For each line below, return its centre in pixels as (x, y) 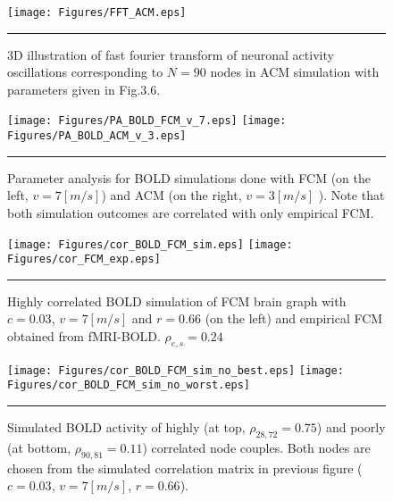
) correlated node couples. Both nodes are (256, 447)
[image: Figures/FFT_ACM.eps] (97, 13)
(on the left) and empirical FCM (294, 318)
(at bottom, (39, 447)
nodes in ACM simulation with (295, 72)
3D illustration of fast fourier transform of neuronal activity (171, 54)
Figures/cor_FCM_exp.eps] (84, 259)
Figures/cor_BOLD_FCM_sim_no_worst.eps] (129, 385)
